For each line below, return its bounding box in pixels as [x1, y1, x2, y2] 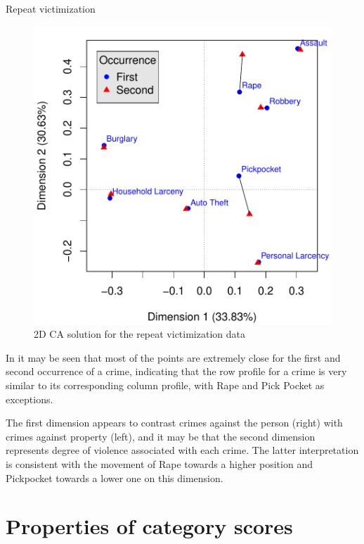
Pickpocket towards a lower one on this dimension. [6, 470, 223, 485]
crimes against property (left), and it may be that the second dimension [6, 429, 316, 443]
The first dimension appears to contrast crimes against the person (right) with [6, 415, 343, 430]
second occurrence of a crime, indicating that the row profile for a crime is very [6, 364, 347, 379]
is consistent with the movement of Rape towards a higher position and [6, 456, 313, 471]
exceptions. [6, 391, 53, 406]
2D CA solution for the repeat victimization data [34, 327, 245, 341]
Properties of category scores [6, 512, 293, 540]
